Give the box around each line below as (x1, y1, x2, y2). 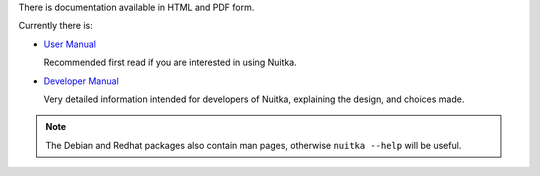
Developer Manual (43, 75, 119, 87)
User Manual (43, 38, 97, 50)
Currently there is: (18, 20, 94, 32)
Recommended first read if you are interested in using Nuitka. (43, 56, 297, 69)
